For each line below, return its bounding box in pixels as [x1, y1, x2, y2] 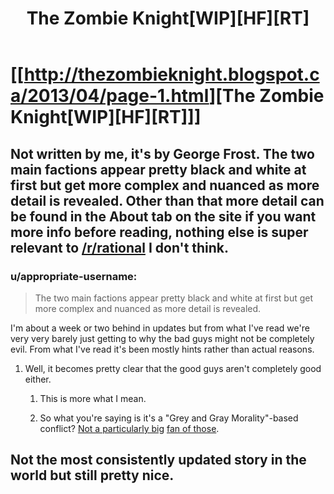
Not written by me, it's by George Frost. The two [10, 145, 315, 162]
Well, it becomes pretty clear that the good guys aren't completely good [24, 362, 322, 374]
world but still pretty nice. [10, 467, 175, 484]
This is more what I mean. [39, 392, 147, 404]
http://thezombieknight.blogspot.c [23, 63, 320, 86]
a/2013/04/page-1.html [10, 85, 210, 107]
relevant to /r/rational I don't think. [10, 239, 230, 256]
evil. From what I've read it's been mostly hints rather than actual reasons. [10, 343, 315, 355]
